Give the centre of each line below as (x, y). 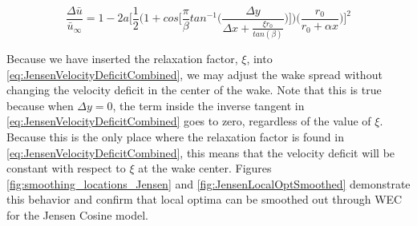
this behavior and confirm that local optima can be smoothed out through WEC (204, 199)
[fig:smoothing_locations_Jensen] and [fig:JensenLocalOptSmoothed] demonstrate (208, 183)
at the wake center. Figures (205, 168)
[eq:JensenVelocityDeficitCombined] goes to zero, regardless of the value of (189, 121)
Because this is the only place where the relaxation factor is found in (175, 136)
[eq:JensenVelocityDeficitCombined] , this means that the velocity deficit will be (201, 152)
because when (40, 105)
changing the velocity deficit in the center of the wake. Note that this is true (194, 90)
